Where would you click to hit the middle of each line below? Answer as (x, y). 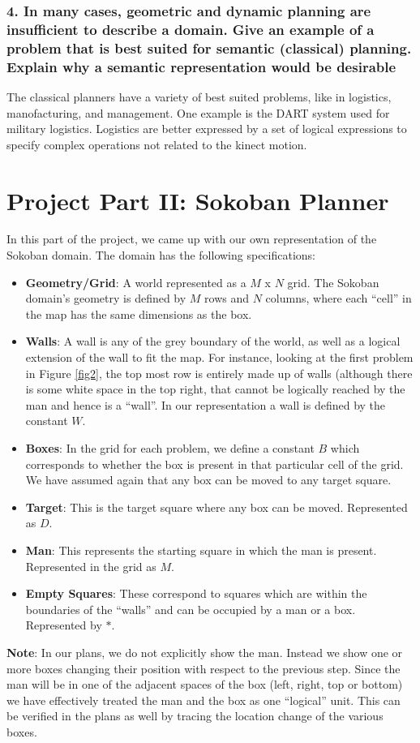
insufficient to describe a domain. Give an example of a (191, 29)
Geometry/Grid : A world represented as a (136, 282)
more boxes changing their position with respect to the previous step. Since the (204, 668)
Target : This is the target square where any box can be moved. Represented (216, 507)
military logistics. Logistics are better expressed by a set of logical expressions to (207, 129)
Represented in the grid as (91, 566)
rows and (227, 298)
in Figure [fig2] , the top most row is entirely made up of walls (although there (219, 373)
